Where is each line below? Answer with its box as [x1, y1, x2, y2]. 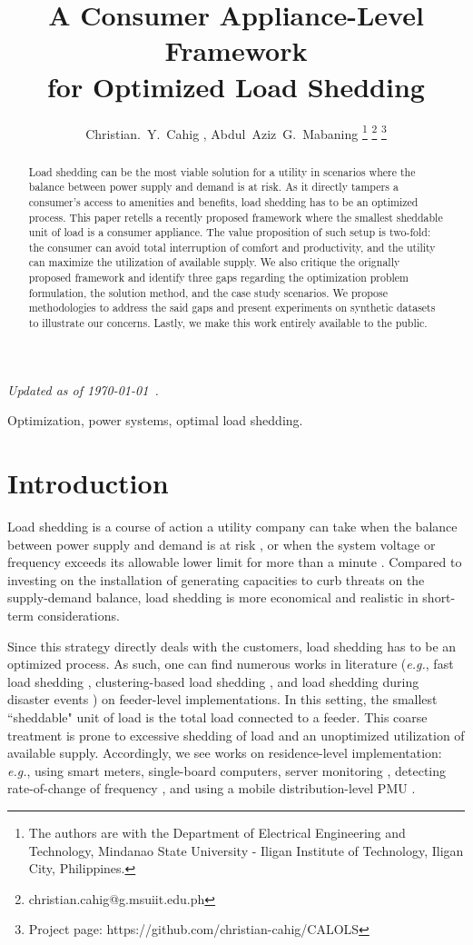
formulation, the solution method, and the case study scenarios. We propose [28, 284, 389, 300]
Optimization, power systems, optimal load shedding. [7, 411, 303, 430]
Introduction [7, 464, 169, 502]
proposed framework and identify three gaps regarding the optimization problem [28, 270, 409, 285]
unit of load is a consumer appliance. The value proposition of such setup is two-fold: [28, 224, 431, 240]
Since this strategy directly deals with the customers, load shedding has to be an [7, 636, 457, 655]
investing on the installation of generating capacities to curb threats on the [7, 570, 425, 589]
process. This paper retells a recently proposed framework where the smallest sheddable [28, 209, 443, 224]
